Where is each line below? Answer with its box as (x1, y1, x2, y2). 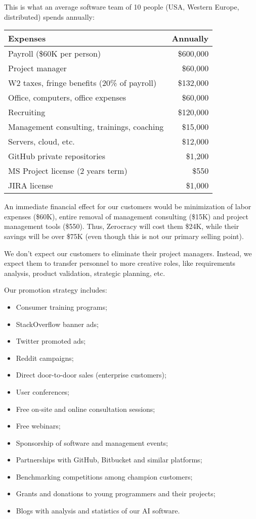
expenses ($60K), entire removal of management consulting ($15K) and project (4, 211, 248, 221)
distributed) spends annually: (4, 11, 95, 22)
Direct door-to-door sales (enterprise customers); (16, 369, 166, 380)
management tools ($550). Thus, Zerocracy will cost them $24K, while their (4, 221, 239, 231)
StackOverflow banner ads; (16, 318, 99, 329)
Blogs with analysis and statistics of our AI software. (16, 505, 180, 516)
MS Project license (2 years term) (8, 165, 127, 177)
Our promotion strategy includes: (4, 285, 107, 295)
